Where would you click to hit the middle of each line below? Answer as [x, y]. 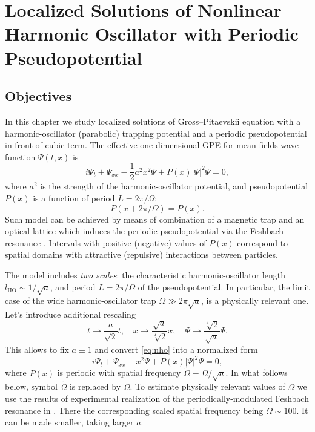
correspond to [263, 242]
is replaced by [95, 386]
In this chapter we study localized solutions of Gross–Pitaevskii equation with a [153, 121]
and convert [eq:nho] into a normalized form [176, 349]
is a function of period [74, 198]
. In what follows [257, 372]
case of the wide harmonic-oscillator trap [81, 300]
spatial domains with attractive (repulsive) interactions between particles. [141, 254]
